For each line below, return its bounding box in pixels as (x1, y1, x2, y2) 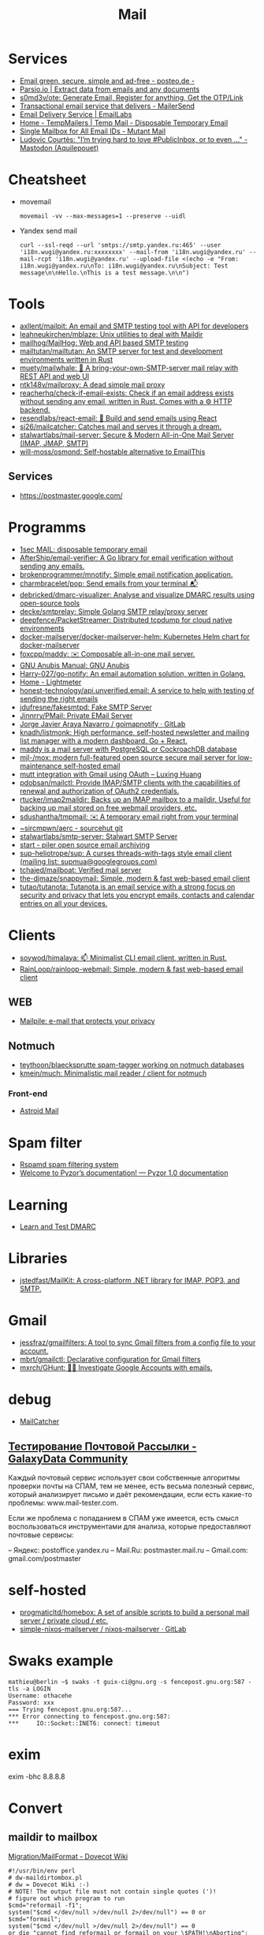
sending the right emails (19, 694, 99, 703)
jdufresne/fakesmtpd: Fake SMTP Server (19, 702, 152, 712)
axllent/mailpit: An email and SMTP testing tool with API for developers (19, 321, 249, 331)
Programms (8, 518, 87, 536)
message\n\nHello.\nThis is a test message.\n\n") (19, 268, 190, 277)
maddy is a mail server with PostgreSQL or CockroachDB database (19, 744, 238, 754)
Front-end (8, 1088, 48, 1099)
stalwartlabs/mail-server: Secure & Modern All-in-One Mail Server (19, 430, 235, 440)
